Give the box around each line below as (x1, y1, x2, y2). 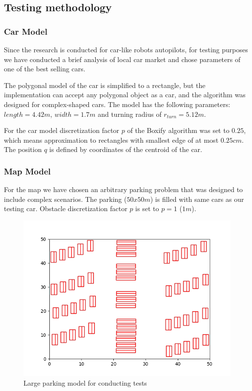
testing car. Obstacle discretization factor (4, 203, 127, 214)
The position (4, 144, 42, 154)
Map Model (4, 165, 51, 177)
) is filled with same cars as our (150, 194, 244, 204)
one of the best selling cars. (4, 64, 85, 74)
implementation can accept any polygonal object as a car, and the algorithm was (4, 89, 246, 100)
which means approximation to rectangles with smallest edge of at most (4, 134, 219, 145)
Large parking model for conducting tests (23, 377, 147, 388)
